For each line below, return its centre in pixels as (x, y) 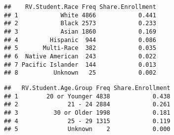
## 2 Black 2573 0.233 (80, 23)
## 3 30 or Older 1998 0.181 (87, 112)
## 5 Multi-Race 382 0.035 (80, 48)
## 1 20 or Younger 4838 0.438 (87, 96)
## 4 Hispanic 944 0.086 (80, 40)
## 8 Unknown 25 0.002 (80, 73)
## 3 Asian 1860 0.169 (80, 31)
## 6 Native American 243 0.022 (80, 56)
